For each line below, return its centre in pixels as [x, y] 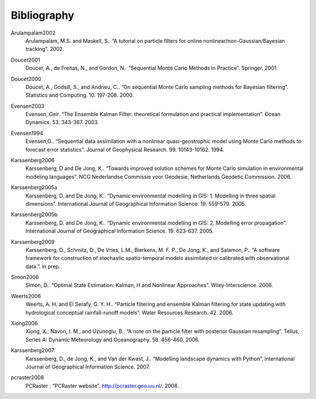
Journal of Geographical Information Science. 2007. [88, 367]
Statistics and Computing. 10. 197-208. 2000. [80, 95]
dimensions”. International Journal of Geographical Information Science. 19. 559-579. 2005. [136, 204]
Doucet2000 [26, 79]
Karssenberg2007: [33, 350]
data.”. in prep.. [44, 266]
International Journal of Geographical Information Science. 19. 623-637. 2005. [119, 231]
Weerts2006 [26, 296]
